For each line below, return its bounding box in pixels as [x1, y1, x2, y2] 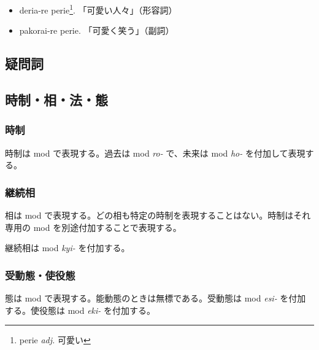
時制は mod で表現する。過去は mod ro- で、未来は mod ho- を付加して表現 [5, 146, 306, 159]
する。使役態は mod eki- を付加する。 [5, 303, 156, 316]
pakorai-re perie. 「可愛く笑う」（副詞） [19, 24, 174, 37]
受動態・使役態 [5, 267, 75, 282]
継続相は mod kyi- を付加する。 [5, 241, 130, 254]
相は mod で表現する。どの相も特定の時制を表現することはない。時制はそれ [5, 209, 311, 222]
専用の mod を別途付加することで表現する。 [5, 220, 182, 233]
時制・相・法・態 [5, 90, 108, 109]
